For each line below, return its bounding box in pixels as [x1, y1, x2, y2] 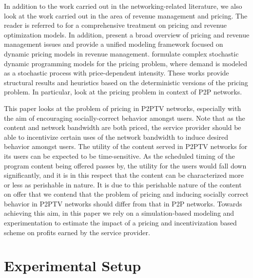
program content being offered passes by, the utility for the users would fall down [4, 160, 247, 170]
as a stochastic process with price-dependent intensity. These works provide [4, 68, 229, 78]
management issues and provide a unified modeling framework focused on [4, 39, 223, 49]
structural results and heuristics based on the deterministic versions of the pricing [4, 77, 248, 87]
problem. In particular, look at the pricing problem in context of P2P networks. [4, 87, 242, 97]
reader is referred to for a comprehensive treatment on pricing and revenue [4, 20, 227, 30]
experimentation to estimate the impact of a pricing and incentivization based [4, 218, 237, 228]
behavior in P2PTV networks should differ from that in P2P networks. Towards [4, 198, 242, 208]
